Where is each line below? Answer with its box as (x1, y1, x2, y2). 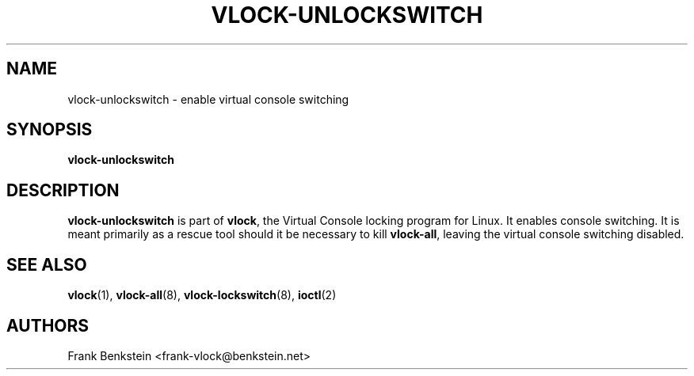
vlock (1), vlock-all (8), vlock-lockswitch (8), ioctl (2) (67, 288, 337, 302)
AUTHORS (6, 315, 90, 336)
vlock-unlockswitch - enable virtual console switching (67, 92, 349, 106)
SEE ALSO (6, 254, 87, 275)
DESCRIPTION (6, 180, 120, 200)
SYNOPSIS (6, 120, 93, 140)
